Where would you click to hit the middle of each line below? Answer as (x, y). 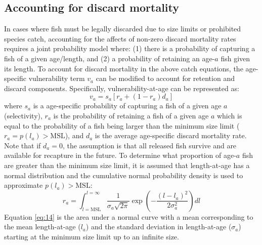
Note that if (23, 145)
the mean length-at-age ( (42, 227)
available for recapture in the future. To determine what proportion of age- (120, 155)
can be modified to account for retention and (165, 78)
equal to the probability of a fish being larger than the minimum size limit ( (122, 125)
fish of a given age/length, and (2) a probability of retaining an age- (110, 58)
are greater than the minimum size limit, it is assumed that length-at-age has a (127, 165)
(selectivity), (23, 115)
